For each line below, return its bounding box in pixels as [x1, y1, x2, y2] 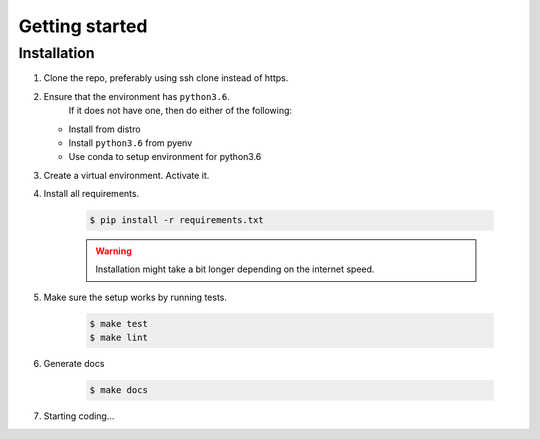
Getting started [18, 15, 148, 37]
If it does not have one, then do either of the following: [68, 105, 293, 117]
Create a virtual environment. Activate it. [43, 169, 210, 181]
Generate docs [43, 358, 105, 370]
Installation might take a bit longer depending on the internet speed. [95, 263, 375, 275]
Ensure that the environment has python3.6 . [43, 90, 230, 102]
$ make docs [89, 385, 149, 396]
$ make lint [89, 332, 149, 344]
